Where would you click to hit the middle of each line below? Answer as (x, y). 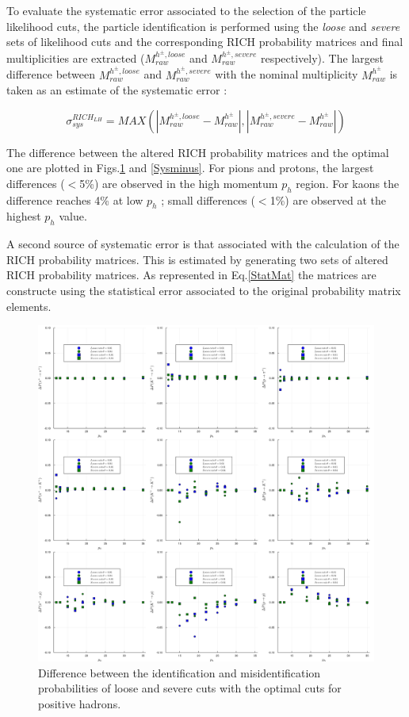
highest (24, 216)
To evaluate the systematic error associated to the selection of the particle (186, 10)
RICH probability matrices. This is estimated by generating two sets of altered (197, 259)
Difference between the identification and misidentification (180, 672)
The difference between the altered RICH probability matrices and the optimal (198, 152)
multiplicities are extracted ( (76, 58)
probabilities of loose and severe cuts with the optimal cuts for (190, 688)
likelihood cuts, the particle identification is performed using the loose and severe (203, 26)
